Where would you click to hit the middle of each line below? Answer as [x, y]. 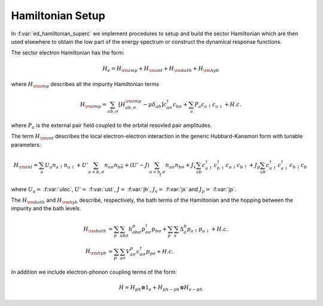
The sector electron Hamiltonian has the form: [68, 53]
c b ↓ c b [298, 166]
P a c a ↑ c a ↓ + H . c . [218, 105]
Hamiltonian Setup [58, 16]
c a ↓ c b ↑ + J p [243, 166]
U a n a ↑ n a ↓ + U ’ [67, 166]
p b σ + [159, 229]
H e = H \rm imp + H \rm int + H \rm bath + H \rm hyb [161, 69]
